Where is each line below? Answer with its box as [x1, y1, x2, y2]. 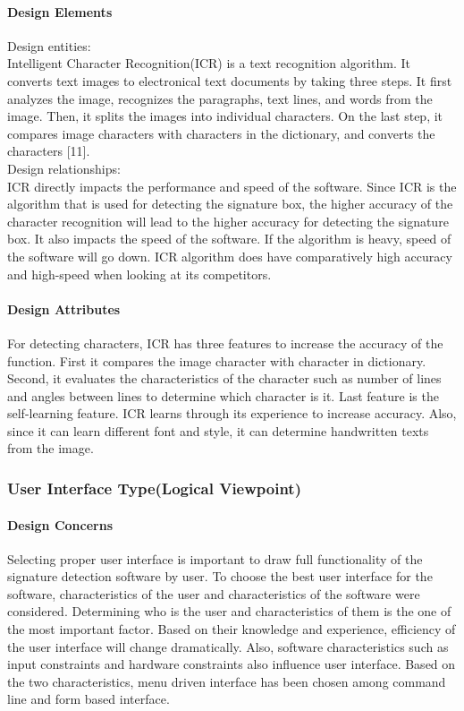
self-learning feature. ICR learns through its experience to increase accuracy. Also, [7, 404, 457, 423]
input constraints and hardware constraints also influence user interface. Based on [7, 655, 456, 673]
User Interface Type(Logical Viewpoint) [7, 476, 301, 499]
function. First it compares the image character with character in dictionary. [7, 351, 426, 370]
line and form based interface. [7, 690, 170, 708]
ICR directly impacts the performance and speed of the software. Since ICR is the [7, 176, 457, 195]
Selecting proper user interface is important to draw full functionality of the [7, 549, 423, 568]
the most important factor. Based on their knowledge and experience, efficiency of [7, 620, 456, 638]
